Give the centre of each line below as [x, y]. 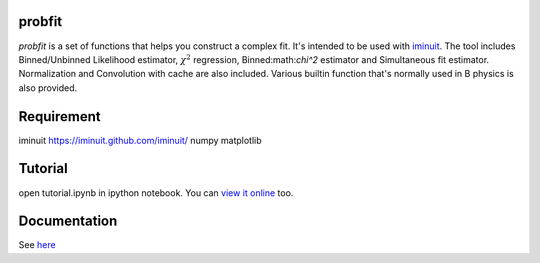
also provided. [48, 87]
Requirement [60, 116]
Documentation [68, 221]
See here [37, 245]
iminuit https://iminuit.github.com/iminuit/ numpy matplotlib [140, 140]
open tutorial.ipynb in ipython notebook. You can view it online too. [156, 192]
